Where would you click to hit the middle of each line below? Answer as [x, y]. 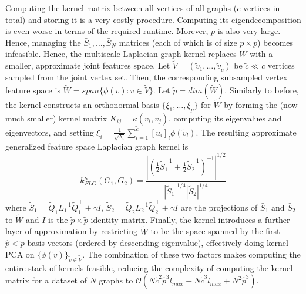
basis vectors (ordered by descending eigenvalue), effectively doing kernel [158, 243]
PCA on [20, 254]
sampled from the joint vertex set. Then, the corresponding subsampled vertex [147, 77]
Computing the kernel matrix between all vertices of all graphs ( [121, 8]
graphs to [116, 280]
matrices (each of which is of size [178, 42]
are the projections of [219, 207]
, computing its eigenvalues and [225, 118]
